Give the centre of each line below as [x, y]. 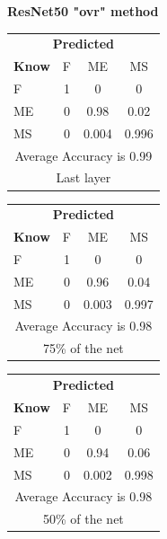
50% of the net [83, 519]
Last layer [83, 177]
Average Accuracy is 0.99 [83, 155]
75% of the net [83, 348]
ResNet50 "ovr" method [83, 11]
